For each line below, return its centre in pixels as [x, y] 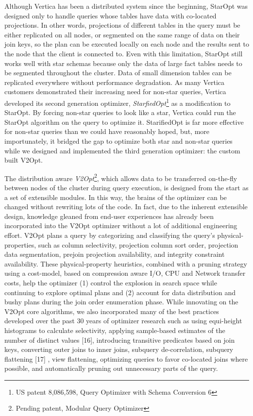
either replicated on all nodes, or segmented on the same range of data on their [122, 34]
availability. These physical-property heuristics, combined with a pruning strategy [126, 263]
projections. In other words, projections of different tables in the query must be [122, 25]
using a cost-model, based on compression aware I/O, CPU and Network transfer [125, 273]
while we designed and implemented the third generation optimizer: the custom [122, 150]
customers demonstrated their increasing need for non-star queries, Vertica [115, 92]
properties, [20, 244]
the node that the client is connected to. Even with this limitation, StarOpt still [124, 53]
